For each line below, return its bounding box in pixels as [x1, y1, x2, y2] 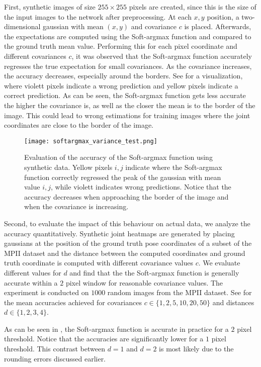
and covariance [131, 21, 177, 32]
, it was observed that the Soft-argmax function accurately [71, 50, 252, 61]
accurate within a [4, 277, 58, 288]
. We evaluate [198, 257, 240, 268]
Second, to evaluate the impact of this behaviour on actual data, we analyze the [4, 218, 250, 228]
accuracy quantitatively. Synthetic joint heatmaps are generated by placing [4, 228, 235, 238]
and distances [212, 297, 254, 307]
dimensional [4, 21, 41, 32]
